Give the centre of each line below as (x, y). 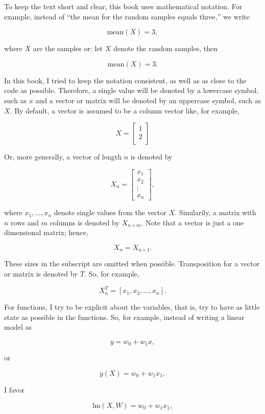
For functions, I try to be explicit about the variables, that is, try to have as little (132, 307)
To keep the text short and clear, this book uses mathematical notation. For (123, 6)
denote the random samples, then (165, 48)
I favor (15, 389)
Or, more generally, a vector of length (63, 157)
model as (18, 327)
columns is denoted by (85, 222)
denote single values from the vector (110, 212)
